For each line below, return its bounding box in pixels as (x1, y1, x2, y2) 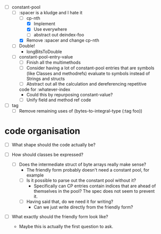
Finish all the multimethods (26, 59, 81, 65)
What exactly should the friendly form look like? (11, 214, 108, 220)
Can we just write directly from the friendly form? (33, 204, 134, 210)
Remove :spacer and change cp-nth (26, 37, 99, 43)
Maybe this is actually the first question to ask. (19, 224, 113, 230)
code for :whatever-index (19, 86, 71, 92)
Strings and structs (26, 76, 65, 82)
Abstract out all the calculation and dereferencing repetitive (26, 81, 147, 87)
